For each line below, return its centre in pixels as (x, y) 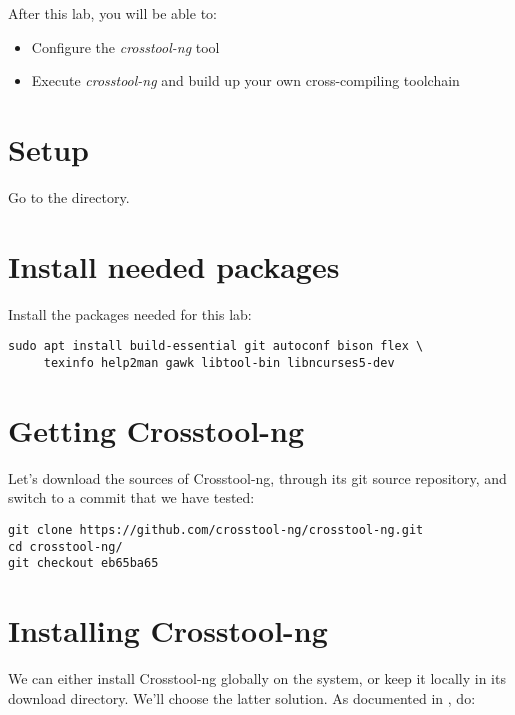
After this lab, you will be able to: (112, 13)
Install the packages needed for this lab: (130, 313)
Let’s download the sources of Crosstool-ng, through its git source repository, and (257, 477)
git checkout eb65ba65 (83, 563)
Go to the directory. (69, 196)
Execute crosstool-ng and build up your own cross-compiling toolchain (245, 80)
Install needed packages (174, 265)
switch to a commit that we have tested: (131, 497)
